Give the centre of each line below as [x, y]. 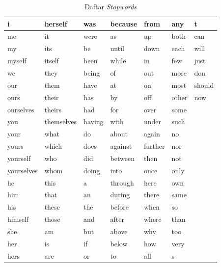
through [122, 182]
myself [17, 61]
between [122, 158]
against [121, 146]
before [119, 207]
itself [52, 61]
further [154, 146]
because [124, 23]
